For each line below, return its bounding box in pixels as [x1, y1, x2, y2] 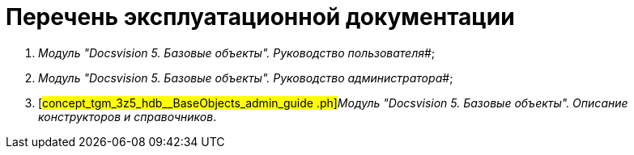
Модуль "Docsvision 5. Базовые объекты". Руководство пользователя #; [38, 45, 436, 60]
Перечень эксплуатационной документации [6, 3, 515, 31]
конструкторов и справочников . [38, 109, 217, 124]
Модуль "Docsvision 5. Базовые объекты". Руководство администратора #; [38, 70, 453, 85]
